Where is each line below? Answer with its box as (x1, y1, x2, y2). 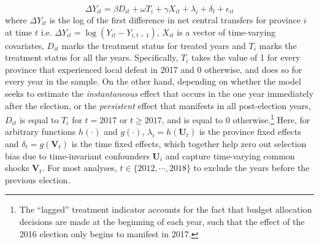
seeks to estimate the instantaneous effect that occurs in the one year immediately (5, 86, 313, 99)
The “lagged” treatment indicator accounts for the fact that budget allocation (19, 203, 312, 216)
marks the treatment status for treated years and (61, 39, 246, 51)
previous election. (5, 173, 71, 186)
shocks (5, 161, 29, 174)
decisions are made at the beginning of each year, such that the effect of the (19, 215, 305, 227)
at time (5, 25, 33, 38)
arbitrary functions (5, 125, 76, 138)
